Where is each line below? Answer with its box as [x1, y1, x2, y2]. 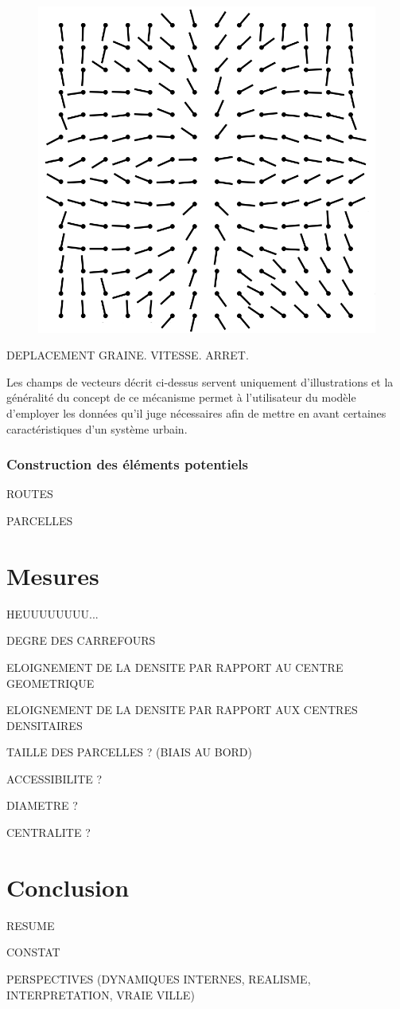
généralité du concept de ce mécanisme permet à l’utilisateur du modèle [6, 389, 356, 406]
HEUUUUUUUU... [6, 605, 99, 622]
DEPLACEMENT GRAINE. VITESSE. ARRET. [6, 347, 249, 363]
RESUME [6, 917, 55, 933]
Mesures [6, 559, 99, 591]
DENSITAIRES [6, 717, 83, 733]
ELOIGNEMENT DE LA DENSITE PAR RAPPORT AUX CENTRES [6, 701, 358, 718]
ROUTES [6, 485, 53, 502]
